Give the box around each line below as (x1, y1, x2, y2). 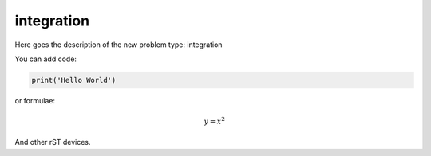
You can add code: (14, 54, 77, 64)
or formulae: (14, 96, 56, 105)
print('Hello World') (31, 76, 117, 84)
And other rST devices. (14, 138, 91, 147)
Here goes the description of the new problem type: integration (14, 40, 223, 49)
